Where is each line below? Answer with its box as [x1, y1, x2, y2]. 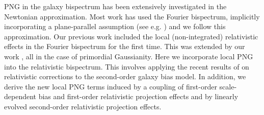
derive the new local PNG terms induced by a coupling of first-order [4, 81, 217, 91]
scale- [219, 81, 237, 91]
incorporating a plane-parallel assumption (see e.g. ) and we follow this [4, 21, 226, 32]
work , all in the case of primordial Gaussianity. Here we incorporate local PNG [4, 51, 253, 61]
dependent [4, 91, 37, 102]
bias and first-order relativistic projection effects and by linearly [38, 91, 239, 102]
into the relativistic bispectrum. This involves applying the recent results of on [4, 61, 249, 72]
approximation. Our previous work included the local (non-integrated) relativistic [4, 31, 258, 41]
